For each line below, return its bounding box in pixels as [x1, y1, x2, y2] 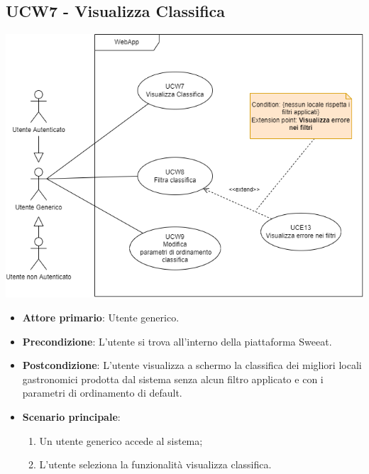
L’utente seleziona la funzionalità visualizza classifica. [39, 457, 272, 472]
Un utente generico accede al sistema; [39, 433, 203, 448]
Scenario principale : [22, 409, 121, 424]
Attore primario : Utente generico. [22, 310, 180, 324]
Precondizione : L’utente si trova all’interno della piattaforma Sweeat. [22, 334, 332, 348]
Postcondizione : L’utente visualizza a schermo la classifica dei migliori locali [22, 358, 362, 373]
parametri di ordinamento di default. [22, 385, 182, 400]
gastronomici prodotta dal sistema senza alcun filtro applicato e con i [22, 371, 324, 386]
